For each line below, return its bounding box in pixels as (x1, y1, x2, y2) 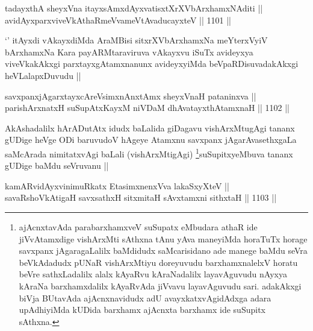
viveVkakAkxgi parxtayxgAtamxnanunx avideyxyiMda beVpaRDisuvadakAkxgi (5, 57, 299, 70)
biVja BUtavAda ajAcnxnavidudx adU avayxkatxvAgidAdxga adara (19, 291, 271, 304)
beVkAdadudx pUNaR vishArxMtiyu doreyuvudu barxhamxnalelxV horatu (19, 256, 298, 268)
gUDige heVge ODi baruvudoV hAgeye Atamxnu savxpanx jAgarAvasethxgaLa (5, 133, 297, 146)
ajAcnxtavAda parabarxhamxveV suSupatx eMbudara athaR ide (19, 220, 258, 233)
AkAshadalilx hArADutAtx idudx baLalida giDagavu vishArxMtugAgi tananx (5, 121, 295, 134)
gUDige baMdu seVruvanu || (5, 159, 109, 172)
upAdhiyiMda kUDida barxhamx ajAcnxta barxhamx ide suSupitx (19, 303, 265, 316)
